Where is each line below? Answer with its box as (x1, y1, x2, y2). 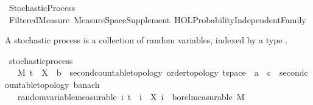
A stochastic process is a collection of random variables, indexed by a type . (5, 34, 288, 46)
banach (73, 78, 100, 90)
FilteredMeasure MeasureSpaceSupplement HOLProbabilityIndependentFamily (9, 13, 306, 26)
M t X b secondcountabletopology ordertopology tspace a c (17, 66, 271, 79)
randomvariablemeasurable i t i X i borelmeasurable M (17, 90, 245, 103)
